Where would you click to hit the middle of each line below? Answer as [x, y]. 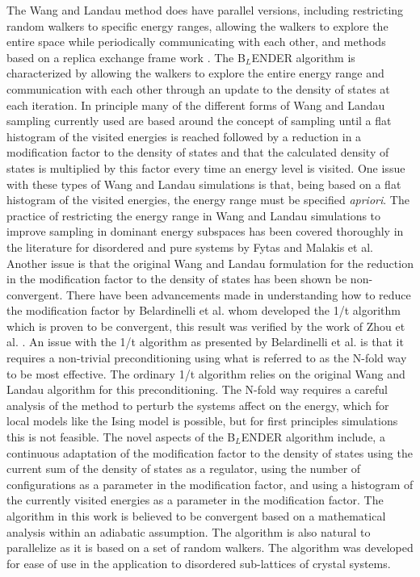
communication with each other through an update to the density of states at [198, 88]
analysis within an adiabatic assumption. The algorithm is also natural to [189, 531]
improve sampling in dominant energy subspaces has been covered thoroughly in [205, 231]
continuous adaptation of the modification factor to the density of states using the [210, 452]
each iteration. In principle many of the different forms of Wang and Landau [196, 105]
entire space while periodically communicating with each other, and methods [196, 42]
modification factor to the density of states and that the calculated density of [198, 152]
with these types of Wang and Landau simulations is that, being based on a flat [204, 184]
